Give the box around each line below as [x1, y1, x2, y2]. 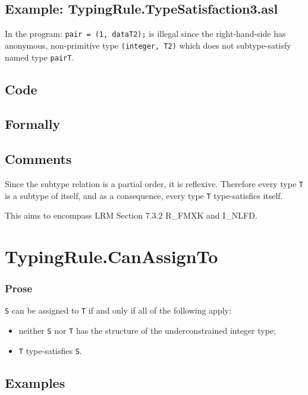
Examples [5, 373, 65, 391]
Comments [5, 150, 72, 168]
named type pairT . [5, 50, 74, 63]
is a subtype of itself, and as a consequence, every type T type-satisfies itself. [5, 189, 283, 201]
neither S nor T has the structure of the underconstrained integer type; [18, 324, 276, 337]
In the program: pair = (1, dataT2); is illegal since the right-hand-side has [5, 27, 286, 40]
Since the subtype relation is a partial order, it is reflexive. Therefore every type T [5, 177, 303, 189]
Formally [5, 115, 61, 133]
